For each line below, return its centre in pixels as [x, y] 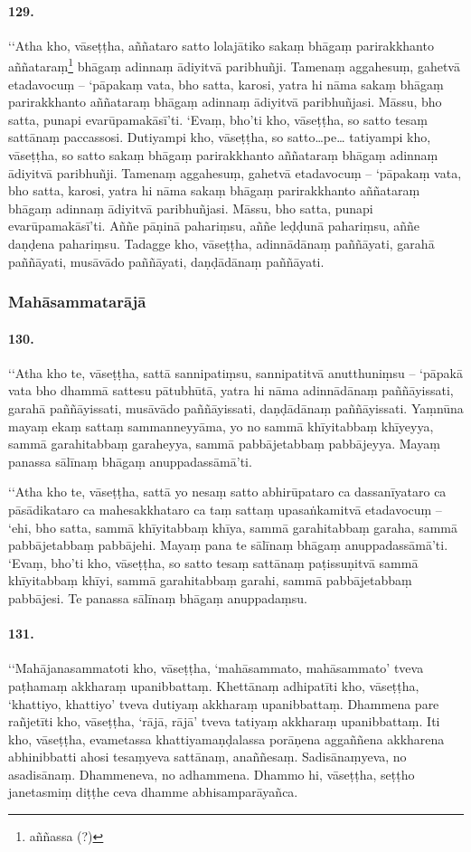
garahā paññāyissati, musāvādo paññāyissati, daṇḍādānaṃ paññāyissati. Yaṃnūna [236, 408]
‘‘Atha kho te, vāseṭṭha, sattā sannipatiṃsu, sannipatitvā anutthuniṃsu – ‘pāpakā [235, 372]
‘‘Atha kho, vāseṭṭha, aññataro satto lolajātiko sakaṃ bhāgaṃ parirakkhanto [221, 45]
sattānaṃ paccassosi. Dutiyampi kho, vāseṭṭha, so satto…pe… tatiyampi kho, [220, 137]
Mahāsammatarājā [77, 302]
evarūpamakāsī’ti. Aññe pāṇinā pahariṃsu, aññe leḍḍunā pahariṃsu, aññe [214, 226]
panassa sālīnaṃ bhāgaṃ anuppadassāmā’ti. [130, 461]
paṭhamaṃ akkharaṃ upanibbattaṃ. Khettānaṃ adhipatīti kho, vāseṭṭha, [214, 685]
